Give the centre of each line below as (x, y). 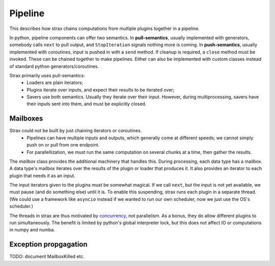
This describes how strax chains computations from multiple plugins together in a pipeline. (104, 28)
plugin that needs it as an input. (43, 175)
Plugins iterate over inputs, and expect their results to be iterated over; (101, 90)
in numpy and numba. (32, 230)
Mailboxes (26, 119)
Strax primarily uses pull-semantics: (47, 75)
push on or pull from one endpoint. (63, 145)
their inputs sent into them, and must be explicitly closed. (87, 104)
